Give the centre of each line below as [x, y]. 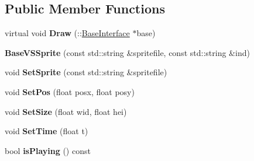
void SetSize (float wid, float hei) [66, 111]
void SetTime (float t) [47, 131]
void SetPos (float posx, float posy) [70, 91]
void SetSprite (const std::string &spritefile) [86, 72]
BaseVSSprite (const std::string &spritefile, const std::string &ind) [127, 52]
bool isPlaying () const [48, 150]
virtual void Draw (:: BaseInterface [67, 33]
